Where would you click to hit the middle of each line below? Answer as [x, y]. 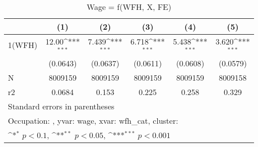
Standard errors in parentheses [61, 106]
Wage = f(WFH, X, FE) [129, 7]
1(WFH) [23, 45]
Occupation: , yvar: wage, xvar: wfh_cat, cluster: [93, 120]
